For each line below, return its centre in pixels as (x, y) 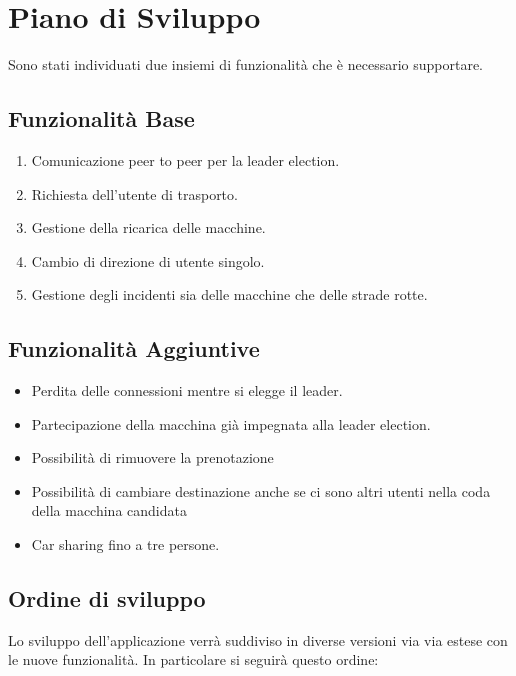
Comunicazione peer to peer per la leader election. (185, 159)
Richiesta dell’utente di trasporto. (134, 193)
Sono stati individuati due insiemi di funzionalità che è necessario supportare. (245, 64)
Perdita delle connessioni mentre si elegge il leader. (187, 390)
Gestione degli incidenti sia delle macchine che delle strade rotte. (229, 294)
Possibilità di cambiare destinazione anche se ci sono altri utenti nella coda (261, 490)
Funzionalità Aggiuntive (134, 348)
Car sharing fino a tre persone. (125, 544)
